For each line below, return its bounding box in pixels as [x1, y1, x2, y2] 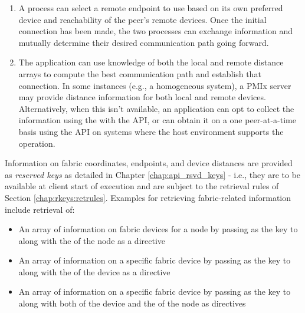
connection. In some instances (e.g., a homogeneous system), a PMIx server [18, 79, 291, 91]
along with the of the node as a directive [18, 234, 166, 246]
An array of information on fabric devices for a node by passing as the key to [18, 223, 298, 235]
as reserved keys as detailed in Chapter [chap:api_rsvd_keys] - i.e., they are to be [5, 168, 301, 180]
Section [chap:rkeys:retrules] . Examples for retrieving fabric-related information [5, 191, 291, 203]
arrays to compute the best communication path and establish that [18, 67, 261, 80]
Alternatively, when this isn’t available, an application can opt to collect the [18, 102, 294, 114]
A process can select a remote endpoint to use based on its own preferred [18, 2, 283, 14]
